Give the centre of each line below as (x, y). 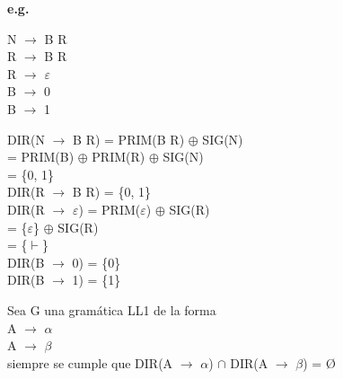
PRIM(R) (119, 157)
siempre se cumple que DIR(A (90, 362)
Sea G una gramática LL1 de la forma (112, 309)
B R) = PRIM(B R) (129, 139)
